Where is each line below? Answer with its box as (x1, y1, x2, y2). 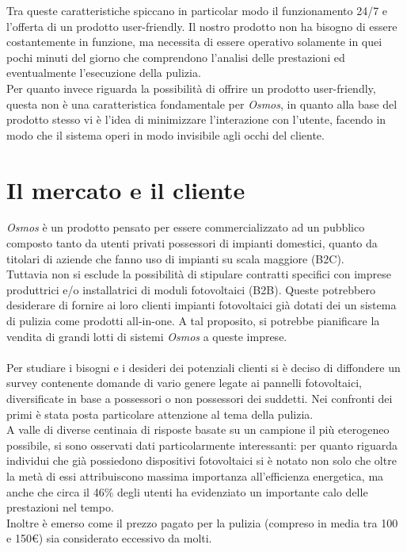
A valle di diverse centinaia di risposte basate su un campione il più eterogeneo (6, 421, 390, 438)
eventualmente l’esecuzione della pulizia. (6, 64, 201, 81)
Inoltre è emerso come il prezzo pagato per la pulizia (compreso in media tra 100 (6, 514, 398, 531)
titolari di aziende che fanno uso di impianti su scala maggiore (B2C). (6, 250, 344, 266)
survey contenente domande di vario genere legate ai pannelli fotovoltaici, (6, 374, 362, 391)
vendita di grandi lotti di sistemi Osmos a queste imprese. (6, 328, 287, 344)
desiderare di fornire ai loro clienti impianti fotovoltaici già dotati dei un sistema (6, 297, 397, 313)
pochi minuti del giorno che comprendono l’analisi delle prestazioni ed (6, 48, 345, 65)
